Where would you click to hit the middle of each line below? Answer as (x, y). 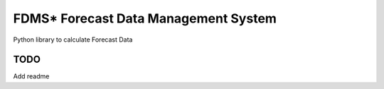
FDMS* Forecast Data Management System (145, 18)
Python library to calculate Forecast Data (73, 40)
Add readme (31, 76)
